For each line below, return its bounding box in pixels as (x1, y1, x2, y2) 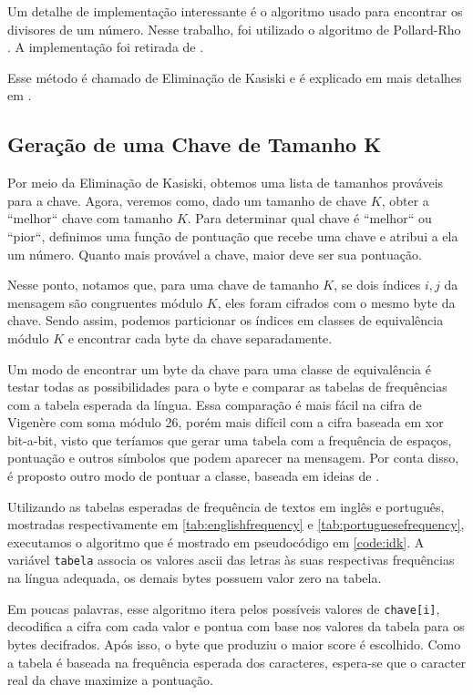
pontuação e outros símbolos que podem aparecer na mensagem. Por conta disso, (7, 448, 459, 467)
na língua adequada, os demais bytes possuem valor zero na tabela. (7, 568, 382, 588)
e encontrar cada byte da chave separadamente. (67, 328, 333, 347)
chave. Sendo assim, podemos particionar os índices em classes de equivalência (7, 311, 444, 330)
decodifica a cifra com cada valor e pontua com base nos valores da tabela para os (7, 617, 465, 636)
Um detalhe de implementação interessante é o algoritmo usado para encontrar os (7, 2, 463, 20)
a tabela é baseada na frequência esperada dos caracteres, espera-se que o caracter (7, 652, 467, 671)
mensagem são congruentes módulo (7, 292, 203, 312)
